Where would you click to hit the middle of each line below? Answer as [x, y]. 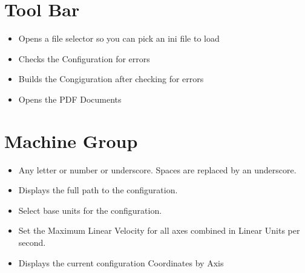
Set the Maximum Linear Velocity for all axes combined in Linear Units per [159, 230]
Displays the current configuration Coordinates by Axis [121, 262]
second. [32, 242]
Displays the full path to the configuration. [98, 190]
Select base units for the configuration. [90, 210]
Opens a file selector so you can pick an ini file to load [119, 38]
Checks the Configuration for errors [84, 58]
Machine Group [71, 140]
